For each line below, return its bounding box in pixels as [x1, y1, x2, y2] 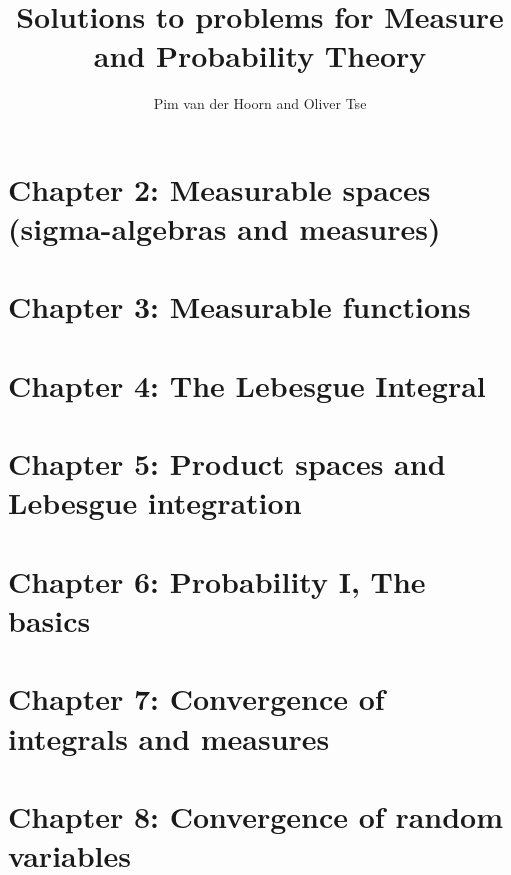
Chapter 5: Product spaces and [8, 443, 446, 484]
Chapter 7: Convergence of [8, 678, 385, 719]
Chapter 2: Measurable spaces [8, 168, 431, 209]
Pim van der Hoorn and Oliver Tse [153, 93, 367, 114]
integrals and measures [8, 717, 330, 758]
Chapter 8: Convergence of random [8, 795, 504, 836]
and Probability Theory [93, 35, 427, 76]
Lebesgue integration [8, 482, 302, 523]
